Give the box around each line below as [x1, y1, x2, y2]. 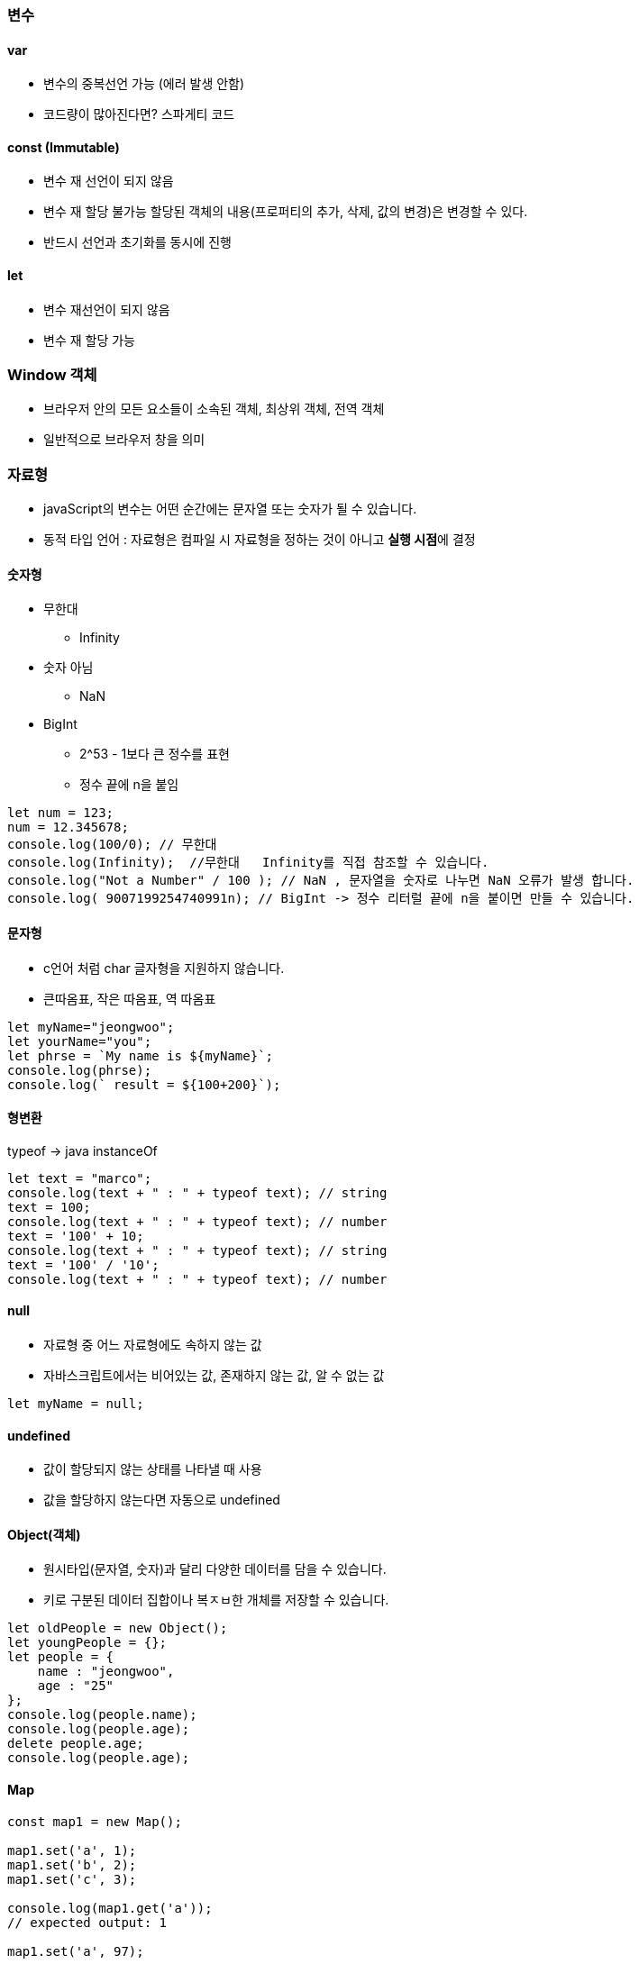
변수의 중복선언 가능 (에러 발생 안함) [43, 76, 245, 92]
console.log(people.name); [7, 1707, 197, 1723]
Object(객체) [7, 1526, 81, 1542]
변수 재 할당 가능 [43, 332, 135, 348]
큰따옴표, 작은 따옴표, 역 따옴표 [43, 990, 216, 1006]
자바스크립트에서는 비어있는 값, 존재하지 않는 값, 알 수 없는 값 [43, 1368, 385, 1384]
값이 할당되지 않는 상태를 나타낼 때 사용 [43, 1461, 262, 1478]
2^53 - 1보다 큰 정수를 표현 [79, 746, 230, 762]
